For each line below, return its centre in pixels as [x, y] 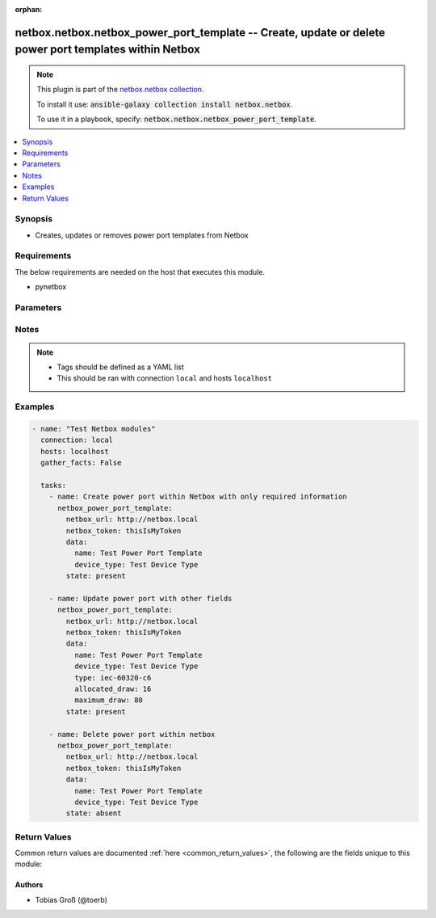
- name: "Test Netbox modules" [94, 429]
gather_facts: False [81, 463]
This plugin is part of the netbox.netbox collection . [120, 90]
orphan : [29, 9]
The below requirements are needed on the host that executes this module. [140, 272]
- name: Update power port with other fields [140, 598]
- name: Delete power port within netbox [132, 734]
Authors [29, 885]
